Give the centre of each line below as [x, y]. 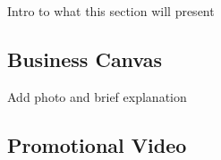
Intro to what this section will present [111, 11]
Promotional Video [97, 144]
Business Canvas [85, 59]
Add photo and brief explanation [97, 96]
